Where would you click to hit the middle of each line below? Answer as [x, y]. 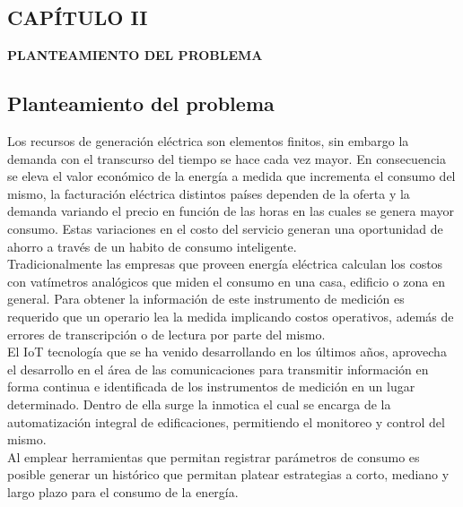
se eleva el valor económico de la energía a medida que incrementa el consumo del [231, 176]
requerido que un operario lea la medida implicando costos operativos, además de [231, 316]
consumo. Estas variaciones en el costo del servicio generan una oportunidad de [225, 228]
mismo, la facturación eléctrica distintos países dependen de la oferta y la [209, 193]
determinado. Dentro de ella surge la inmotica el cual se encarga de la [199, 404]
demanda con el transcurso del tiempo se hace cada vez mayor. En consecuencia [227, 158]
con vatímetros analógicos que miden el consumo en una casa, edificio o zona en [226, 281]
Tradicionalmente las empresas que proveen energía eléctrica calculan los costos [225, 264]
